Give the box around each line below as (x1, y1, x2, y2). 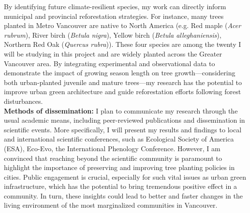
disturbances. (4, 96, 43, 106)
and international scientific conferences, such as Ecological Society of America (4, 134, 234, 144)
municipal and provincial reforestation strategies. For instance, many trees (4, 11, 224, 21)
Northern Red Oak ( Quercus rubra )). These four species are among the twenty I (4, 39, 241, 49)
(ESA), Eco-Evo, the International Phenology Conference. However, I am (4, 143, 221, 153)
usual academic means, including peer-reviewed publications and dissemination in (4, 115, 245, 125)
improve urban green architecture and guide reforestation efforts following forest (4, 86, 241, 97)
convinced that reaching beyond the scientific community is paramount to (4, 153, 222, 163)
